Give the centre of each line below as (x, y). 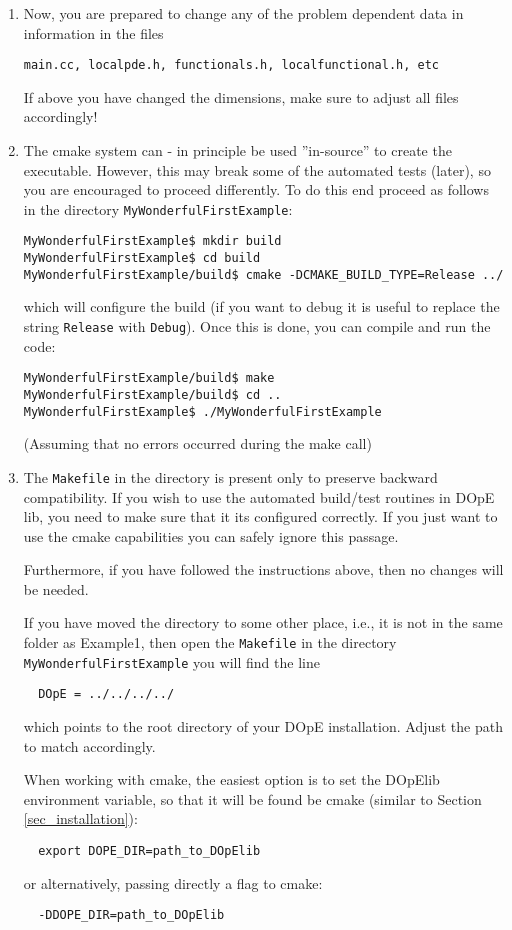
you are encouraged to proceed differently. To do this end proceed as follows (256, 189)
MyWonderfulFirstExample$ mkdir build (152, 241)
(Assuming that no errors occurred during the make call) (197, 443)
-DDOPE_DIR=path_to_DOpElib (131, 915)
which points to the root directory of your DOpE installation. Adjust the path (263, 726)
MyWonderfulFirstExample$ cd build (142, 258)
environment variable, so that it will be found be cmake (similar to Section (252, 798)
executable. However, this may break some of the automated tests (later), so (257, 169)
